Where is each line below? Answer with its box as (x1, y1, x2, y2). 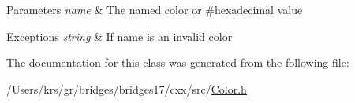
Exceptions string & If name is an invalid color (6, 28, 233, 44)
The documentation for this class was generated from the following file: (6, 54, 349, 71)
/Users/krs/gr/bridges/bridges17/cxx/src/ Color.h (6, 80, 247, 97)
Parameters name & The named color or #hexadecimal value (6, 2, 303, 17)
